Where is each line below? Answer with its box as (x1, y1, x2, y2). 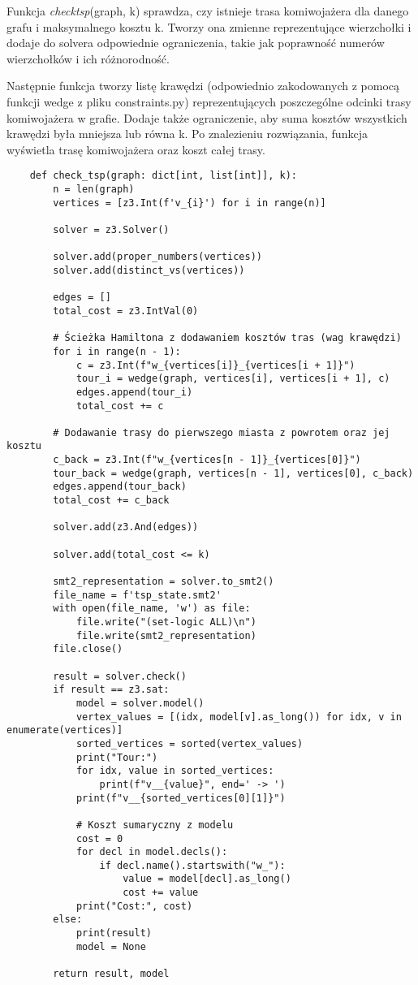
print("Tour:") (75, 751, 158, 763)
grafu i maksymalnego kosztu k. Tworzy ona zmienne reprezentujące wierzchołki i (6, 18, 412, 35)
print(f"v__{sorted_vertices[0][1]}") (75, 792, 286, 804)
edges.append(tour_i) (75, 386, 193, 398)
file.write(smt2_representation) (75, 629, 256, 642)
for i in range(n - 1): (53, 345, 181, 357)
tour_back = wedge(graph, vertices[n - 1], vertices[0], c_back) (53, 467, 414, 479)
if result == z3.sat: (53, 684, 170, 696)
